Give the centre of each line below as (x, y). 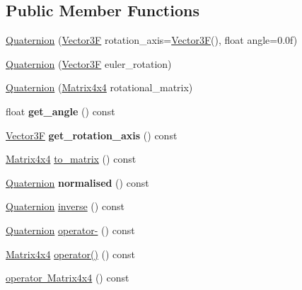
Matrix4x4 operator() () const (71, 254)
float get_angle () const (60, 111)
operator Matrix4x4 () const (68, 278)
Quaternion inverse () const (65, 206)
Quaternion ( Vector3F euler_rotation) (89, 63)
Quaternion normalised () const (77, 182)
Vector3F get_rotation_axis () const (92, 135)
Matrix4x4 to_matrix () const (71, 159)
